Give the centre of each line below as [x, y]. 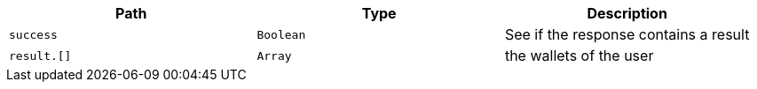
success [33, 34]
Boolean [281, 34]
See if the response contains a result [627, 34]
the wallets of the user [579, 56]
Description [627, 13]
